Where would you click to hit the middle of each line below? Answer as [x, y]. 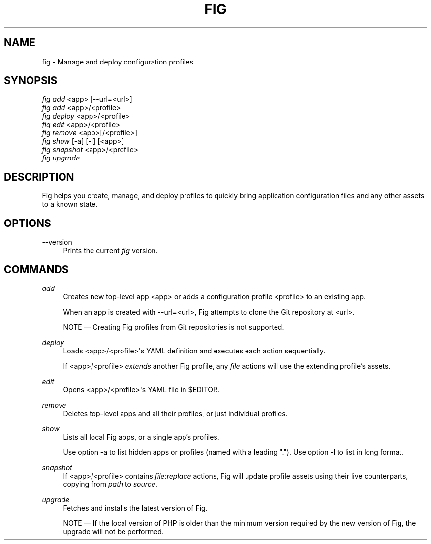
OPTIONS [28, 223]
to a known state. [70, 204]
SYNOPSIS [31, 81]
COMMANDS [36, 269]
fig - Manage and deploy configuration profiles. [119, 62]
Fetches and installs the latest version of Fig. [135, 508]
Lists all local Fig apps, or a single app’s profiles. [141, 437]
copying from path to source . [110, 484]
